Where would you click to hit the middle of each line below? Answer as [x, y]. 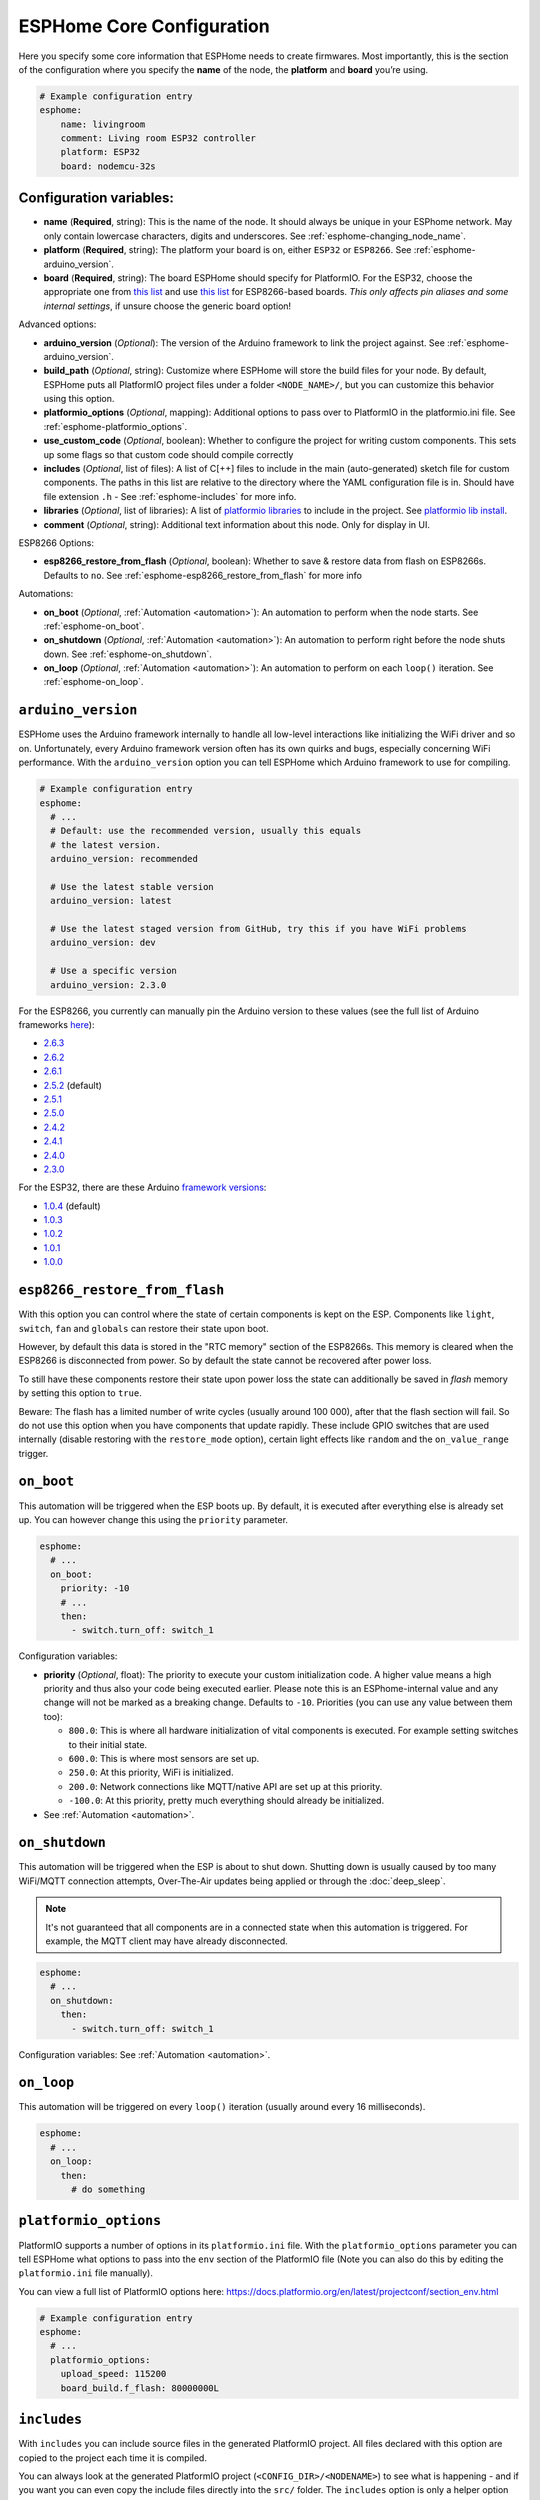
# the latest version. [106, 844]
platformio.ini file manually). [86, 2273]
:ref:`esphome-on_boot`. [94, 626]
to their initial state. [108, 1744]
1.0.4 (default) [72, 1206]
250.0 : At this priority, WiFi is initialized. [151, 1772]
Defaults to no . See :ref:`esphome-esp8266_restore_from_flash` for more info [202, 575]
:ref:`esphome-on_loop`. [93, 682]
